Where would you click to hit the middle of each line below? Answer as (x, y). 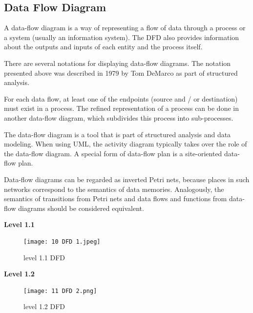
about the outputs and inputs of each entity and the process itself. (103, 47)
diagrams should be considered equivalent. (81, 208)
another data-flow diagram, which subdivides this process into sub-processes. (119, 117)
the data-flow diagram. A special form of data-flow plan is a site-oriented (113, 153)
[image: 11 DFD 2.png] (60, 291)
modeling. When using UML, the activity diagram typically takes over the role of (126, 144)
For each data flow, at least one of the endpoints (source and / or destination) (121, 98)
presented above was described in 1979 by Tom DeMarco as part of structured (121, 73)
